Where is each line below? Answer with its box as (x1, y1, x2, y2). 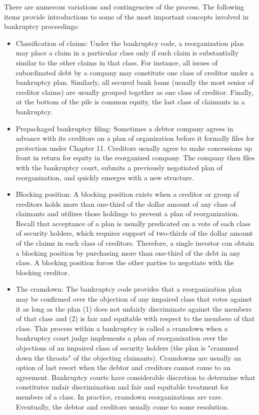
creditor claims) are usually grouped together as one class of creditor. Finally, (15, 86, 253, 97)
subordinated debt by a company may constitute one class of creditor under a (15, 67, 254, 77)
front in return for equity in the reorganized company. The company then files (15, 152, 255, 163)
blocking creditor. (15, 267, 69, 277)
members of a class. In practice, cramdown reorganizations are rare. (15, 391, 223, 402)
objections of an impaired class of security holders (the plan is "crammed (15, 343, 239, 353)
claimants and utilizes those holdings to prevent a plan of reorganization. (15, 208, 239, 219)
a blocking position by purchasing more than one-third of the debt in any (15, 247, 240, 258)
